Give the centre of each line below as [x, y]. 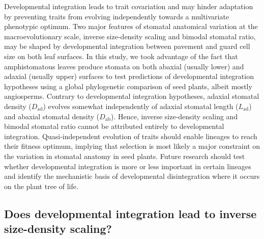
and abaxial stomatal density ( [52, 116]
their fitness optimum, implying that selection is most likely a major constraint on [132, 146]
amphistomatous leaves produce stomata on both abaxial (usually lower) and [124, 66]
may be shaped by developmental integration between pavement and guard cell [127, 46]
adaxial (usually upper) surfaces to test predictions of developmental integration [129, 76]
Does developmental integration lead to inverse [130, 213]
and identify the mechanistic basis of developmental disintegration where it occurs [132, 176]
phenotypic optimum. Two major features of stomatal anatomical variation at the [131, 26]
